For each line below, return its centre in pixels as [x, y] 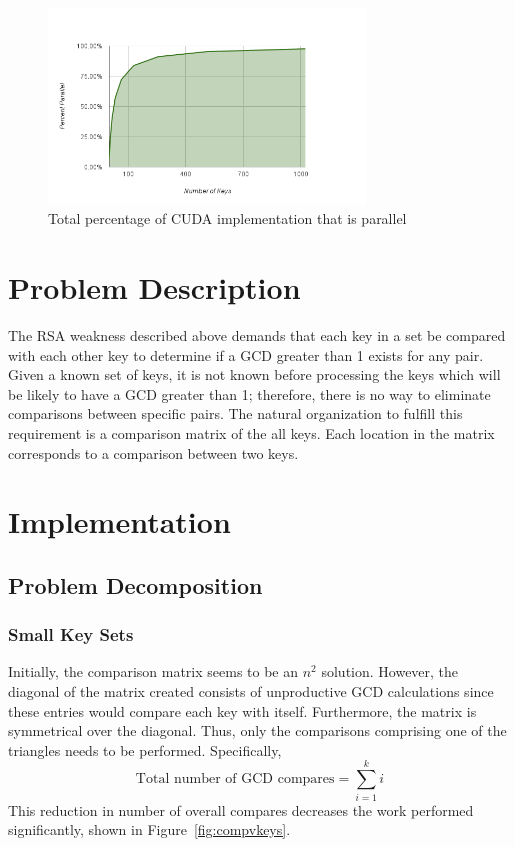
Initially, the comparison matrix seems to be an [153, 671]
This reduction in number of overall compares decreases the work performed [241, 809]
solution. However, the [390, 671]
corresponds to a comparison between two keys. [153, 452]
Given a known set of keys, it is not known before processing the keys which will [254, 374]
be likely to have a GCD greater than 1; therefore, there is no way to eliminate [249, 393]
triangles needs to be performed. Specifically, [145, 749]
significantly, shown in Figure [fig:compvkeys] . [149, 829]
